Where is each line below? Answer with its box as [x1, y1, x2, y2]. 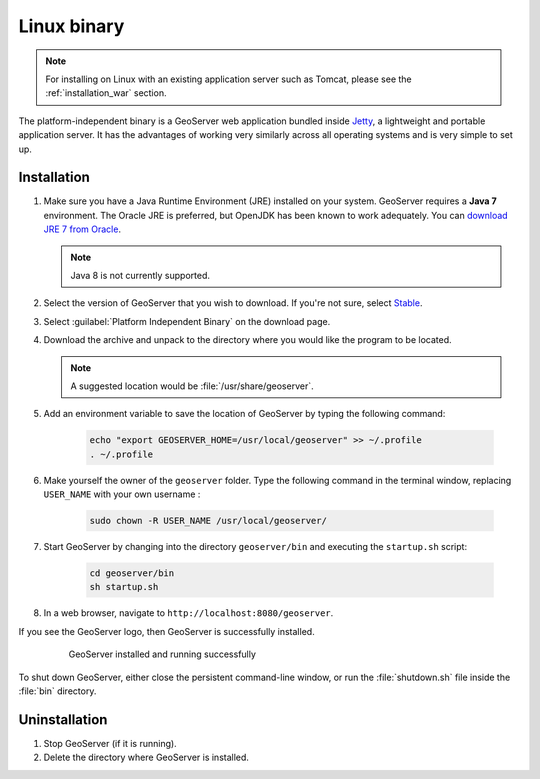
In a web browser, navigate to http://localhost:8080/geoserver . [43, 607, 334, 619]
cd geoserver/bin [89, 568, 175, 579]
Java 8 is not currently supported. [70, 269, 210, 281]
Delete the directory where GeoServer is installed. [43, 751, 250, 764]
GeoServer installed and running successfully [68, 648, 257, 660]
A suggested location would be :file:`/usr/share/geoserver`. [70, 380, 314, 392]
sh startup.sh [89, 581, 159, 593]
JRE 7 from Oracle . [43, 223, 122, 235]
